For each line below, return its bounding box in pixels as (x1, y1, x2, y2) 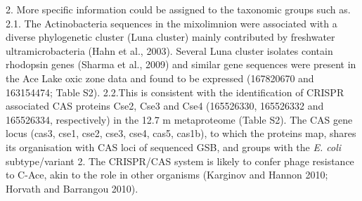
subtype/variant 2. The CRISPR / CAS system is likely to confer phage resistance (6, 153, 354, 168)
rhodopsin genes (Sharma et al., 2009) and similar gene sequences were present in (6, 57, 356, 72)
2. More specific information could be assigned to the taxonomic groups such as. (6, 2, 351, 16)
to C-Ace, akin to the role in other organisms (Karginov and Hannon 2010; (6, 167, 328, 182)
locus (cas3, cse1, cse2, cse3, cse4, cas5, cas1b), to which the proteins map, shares (6, 126, 356, 141)
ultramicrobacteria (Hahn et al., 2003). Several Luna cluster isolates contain (6, 43, 333, 58)
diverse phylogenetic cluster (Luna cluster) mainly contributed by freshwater (6, 30, 335, 44)
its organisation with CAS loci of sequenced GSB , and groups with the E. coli (6, 139, 342, 154)
